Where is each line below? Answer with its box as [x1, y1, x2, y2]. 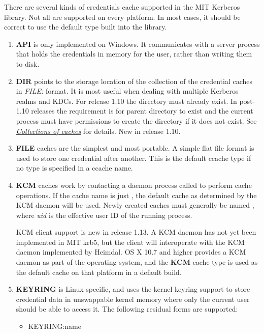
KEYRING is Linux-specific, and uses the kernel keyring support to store [16, 284, 250, 294]
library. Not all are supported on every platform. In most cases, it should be [4, 11, 241, 22]
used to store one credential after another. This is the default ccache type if [16, 152, 251, 163]
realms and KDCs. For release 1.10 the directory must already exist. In [16, 95, 237, 106]
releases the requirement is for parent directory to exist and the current [31, 105, 253, 116]
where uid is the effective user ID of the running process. [16, 209, 192, 220]
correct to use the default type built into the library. [4, 21, 167, 32]
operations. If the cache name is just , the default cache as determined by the [16, 189, 257, 200]
